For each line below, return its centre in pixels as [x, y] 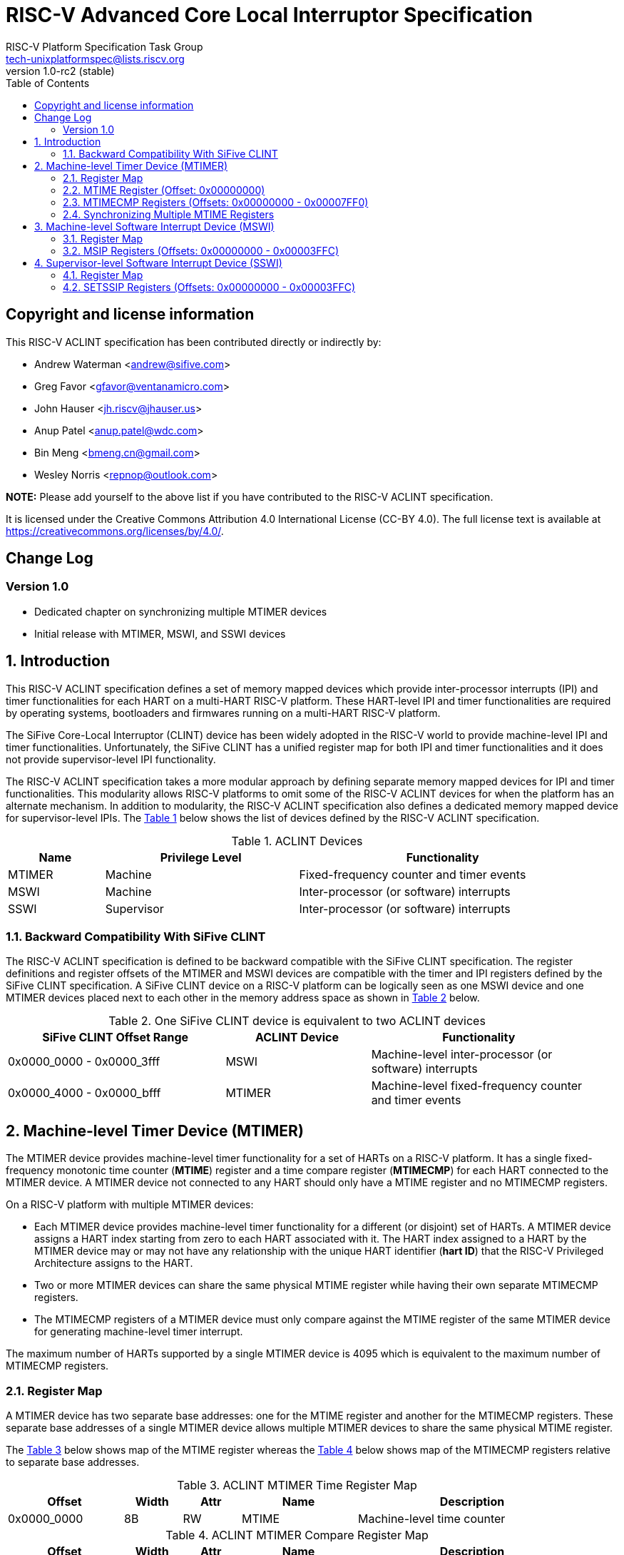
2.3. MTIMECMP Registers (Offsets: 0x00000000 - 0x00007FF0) [216, 202]
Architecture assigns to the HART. [114, 1263]
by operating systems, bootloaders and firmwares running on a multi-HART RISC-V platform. [223, 713]
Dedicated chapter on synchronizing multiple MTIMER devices [181, 611]
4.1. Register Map [103, 275]
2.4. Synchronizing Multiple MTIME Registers [169, 214]
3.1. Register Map [103, 238]
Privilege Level [201, 857]
